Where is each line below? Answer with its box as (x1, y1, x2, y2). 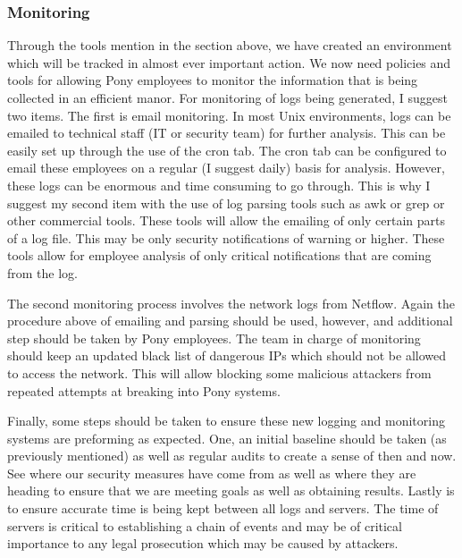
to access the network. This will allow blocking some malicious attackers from (7, 363, 432, 382)
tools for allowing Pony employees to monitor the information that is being (7, 71, 418, 89)
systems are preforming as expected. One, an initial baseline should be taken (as (7, 428, 447, 447)
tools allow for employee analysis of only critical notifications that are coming (7, 246, 432, 265)
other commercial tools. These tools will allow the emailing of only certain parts (7, 211, 446, 230)
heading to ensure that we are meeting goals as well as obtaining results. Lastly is (7, 481, 455, 500)
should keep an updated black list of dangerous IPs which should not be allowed (7, 346, 447, 365)
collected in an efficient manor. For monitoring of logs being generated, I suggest (7, 89, 448, 106)
